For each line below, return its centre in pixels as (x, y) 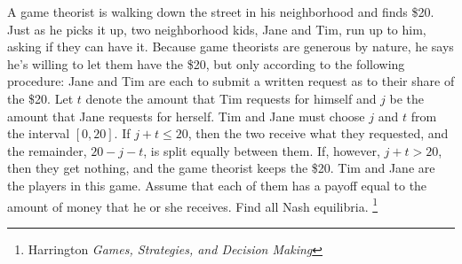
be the (407, 98)
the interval (39, 133)
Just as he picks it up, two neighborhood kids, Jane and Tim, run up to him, (217, 29)
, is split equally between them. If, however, (262, 150)
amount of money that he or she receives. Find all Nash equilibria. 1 (193, 205)
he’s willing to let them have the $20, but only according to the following (206, 63)
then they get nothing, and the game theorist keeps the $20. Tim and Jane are (221, 168)
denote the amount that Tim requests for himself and (231, 98)
